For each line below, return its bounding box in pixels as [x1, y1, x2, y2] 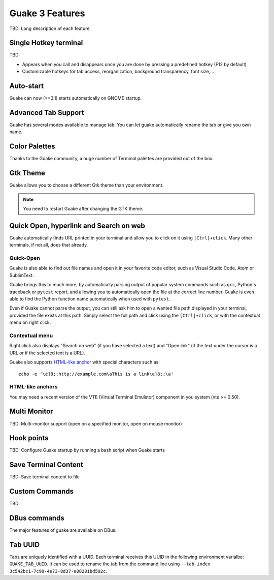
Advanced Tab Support [9, 108, 85, 117]
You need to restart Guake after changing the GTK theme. [23, 206, 144, 212]
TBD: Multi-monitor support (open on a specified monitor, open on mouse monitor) [9, 420, 182, 426]
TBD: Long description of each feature [9, 25, 90, 32]
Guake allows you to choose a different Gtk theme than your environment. [9, 182, 164, 188]
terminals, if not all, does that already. [9, 242, 88, 248]
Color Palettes [9, 142, 55, 151]
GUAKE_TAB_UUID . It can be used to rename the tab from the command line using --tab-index [9, 561, 211, 567]
